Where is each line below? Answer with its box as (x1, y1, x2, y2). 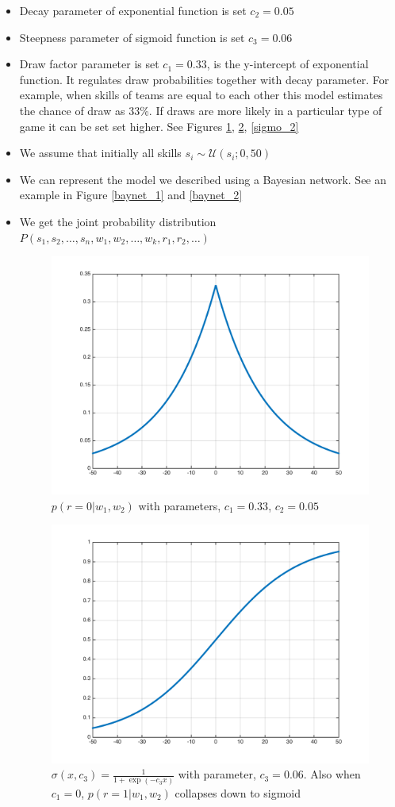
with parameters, (138, 497, 221, 513)
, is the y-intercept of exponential (206, 56, 369, 72)
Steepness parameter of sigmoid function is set (19, 29, 245, 45)
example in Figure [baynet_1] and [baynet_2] (19, 186, 243, 203)
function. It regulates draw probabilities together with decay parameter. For (19, 71, 389, 87)
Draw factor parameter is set (19, 56, 159, 72)
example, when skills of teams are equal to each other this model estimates (19, 86, 383, 103)
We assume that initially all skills (19, 144, 182, 161)
